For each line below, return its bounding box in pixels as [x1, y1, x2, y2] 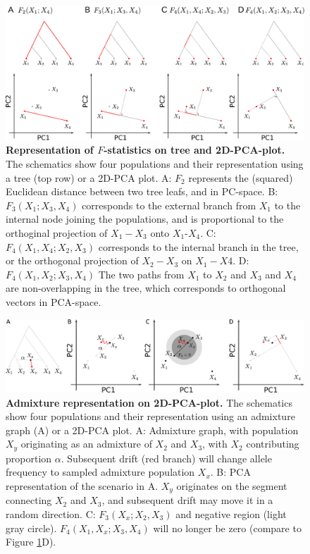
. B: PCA [210, 464, 251, 479]
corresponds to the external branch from [82, 197, 256, 212]
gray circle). [6, 520, 57, 535]
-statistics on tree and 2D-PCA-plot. [104, 142, 285, 157]
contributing [246, 436, 299, 451]
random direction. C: [6, 507, 96, 521]
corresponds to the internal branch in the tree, [98, 239, 299, 254]
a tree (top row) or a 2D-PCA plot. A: [6, 170, 172, 185]
